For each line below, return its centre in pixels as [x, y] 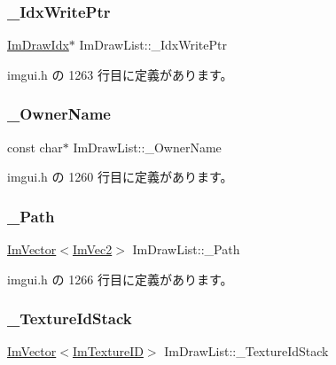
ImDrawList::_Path [186, 249]
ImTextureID [108, 351]
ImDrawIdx [38, 45]
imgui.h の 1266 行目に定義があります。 [120, 279]
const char [35, 147]
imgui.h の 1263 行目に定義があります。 [120, 74]
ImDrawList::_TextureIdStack [246, 351]
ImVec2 [92, 249]
